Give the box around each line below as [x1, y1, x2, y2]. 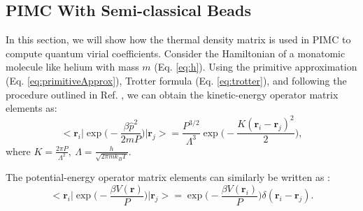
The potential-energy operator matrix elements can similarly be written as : [6, 170, 331, 184]
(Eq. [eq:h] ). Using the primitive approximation [154, 59, 357, 74]
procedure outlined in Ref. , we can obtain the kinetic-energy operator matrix [6, 87, 339, 101]
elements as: [6, 101, 57, 115]
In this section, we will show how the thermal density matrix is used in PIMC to [6, 32, 351, 47]
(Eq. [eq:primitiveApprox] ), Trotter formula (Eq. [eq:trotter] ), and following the [6, 73, 347, 87]
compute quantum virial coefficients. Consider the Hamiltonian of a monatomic [6, 45, 346, 60]
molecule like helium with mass [6, 59, 139, 74]
